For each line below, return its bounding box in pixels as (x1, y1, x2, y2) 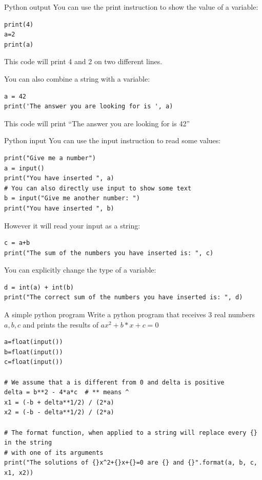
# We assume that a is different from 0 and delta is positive (4, 378, 225, 386)
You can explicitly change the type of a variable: (4, 264, 156, 275)
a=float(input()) (4, 338, 63, 346)
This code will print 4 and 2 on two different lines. (4, 56, 163, 67)
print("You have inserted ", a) (4, 175, 114, 182)
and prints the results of (23, 319, 98, 330)
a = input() (4, 164, 45, 172)
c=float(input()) (4, 358, 63, 366)
